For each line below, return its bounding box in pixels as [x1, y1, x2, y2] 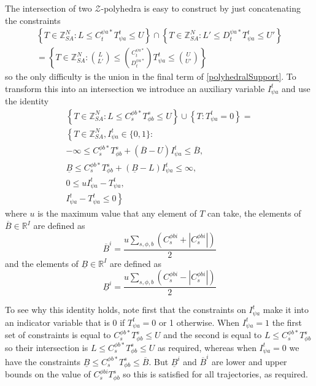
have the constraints [5, 355, 81, 368]
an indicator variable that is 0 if [5, 315, 125, 328]
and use [282, 82, 310, 95]
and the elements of [5, 257, 79, 269]
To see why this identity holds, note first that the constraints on [5, 303, 246, 316]
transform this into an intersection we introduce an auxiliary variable [5, 82, 265, 95]
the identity [5, 95, 49, 107]
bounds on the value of [5, 368, 91, 380]
